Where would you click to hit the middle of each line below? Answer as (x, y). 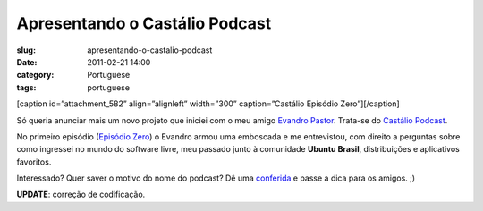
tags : (26, 87)
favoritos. (34, 162)
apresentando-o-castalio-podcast (150, 50)
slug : (26, 50)
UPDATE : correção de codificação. (81, 194)
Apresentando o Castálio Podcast (144, 23)
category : (35, 75)
